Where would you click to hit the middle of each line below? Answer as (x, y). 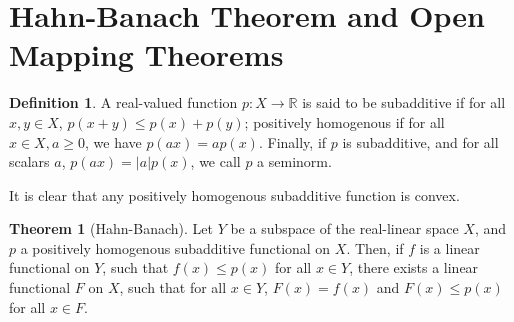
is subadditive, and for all (420, 141)
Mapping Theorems (146, 54)
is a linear (449, 247)
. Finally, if (292, 141)
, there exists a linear (414, 267)
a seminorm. (294, 161)
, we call (215, 161)
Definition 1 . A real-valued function (123, 102)
